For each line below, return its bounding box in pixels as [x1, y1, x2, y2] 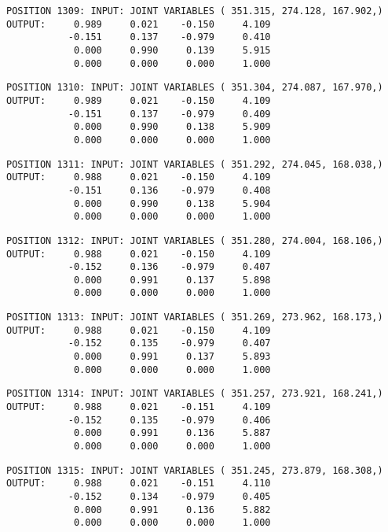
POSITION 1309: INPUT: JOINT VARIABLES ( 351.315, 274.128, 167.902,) [6, 6, 383, 17]
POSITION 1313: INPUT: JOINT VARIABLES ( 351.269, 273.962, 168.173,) [6, 312, 383, 323]
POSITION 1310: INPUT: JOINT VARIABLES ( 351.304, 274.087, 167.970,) [6, 82, 383, 94]
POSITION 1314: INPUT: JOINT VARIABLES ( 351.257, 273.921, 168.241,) [6, 388, 383, 400]
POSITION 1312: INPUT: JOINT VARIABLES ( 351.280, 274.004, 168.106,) [6, 235, 383, 246]
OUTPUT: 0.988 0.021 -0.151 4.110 [6, 478, 271, 490]
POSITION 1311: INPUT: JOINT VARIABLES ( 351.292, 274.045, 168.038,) [6, 158, 383, 170]
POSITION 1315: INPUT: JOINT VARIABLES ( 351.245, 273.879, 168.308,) [6, 464, 383, 476]
